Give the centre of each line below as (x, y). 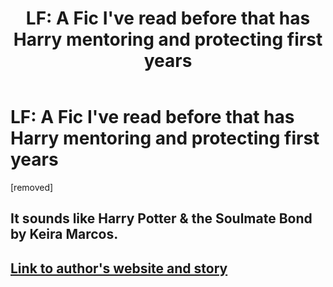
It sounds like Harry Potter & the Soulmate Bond (161, 218)
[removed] (32, 187)
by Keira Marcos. (64, 234)
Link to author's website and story (119, 268)
